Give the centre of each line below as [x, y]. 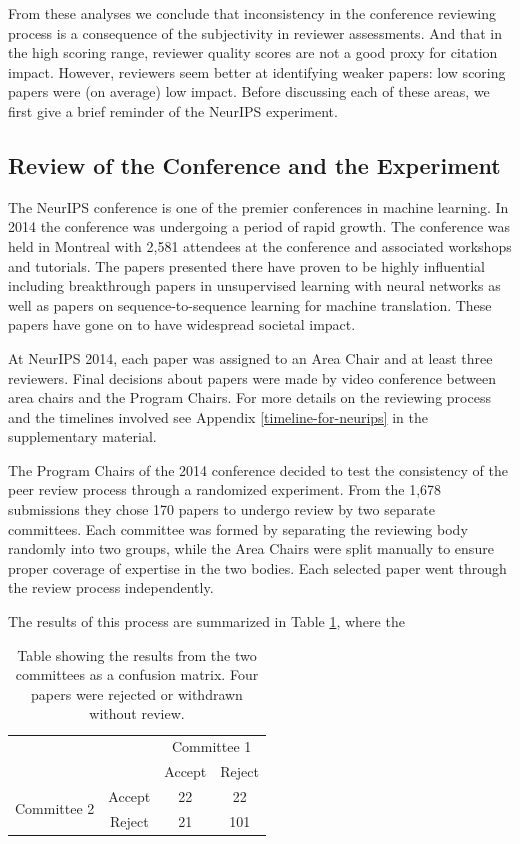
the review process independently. [111, 587]
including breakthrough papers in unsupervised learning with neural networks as [254, 285]
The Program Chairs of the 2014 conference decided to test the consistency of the [258, 469]
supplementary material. [82, 436]
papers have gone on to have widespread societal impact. [182, 324]
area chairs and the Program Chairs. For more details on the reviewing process [249, 397]
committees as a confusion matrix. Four [137, 674]
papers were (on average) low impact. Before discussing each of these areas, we [249, 91]
